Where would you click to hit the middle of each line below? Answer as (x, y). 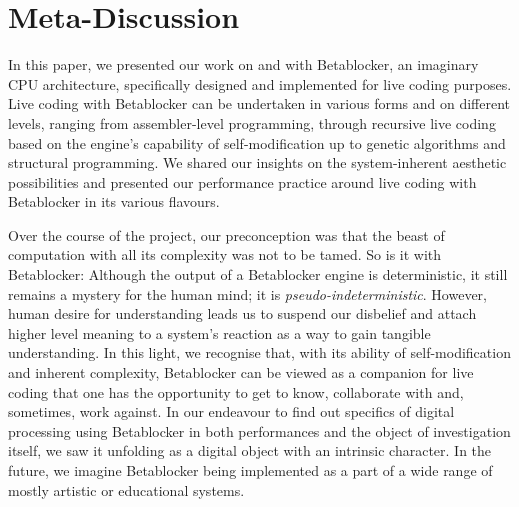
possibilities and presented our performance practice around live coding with (242, 181)
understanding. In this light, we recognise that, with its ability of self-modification (259, 352)
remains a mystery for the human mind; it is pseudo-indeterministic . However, (247, 293)
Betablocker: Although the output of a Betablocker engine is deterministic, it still (258, 274)
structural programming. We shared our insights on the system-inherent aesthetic (257, 162)
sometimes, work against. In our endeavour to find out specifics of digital (231, 411)
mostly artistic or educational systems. (126, 489)
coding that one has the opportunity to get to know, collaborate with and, (236, 391)
